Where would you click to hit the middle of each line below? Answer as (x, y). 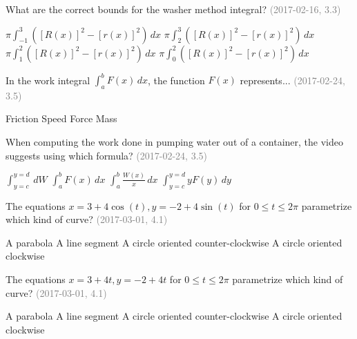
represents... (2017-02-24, (292, 80)
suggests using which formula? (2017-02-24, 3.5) (107, 155)
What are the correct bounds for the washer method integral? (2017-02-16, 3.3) (173, 9)
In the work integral (48, 80)
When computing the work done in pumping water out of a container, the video (174, 142)
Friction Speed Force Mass (61, 118)
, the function (176, 80)
